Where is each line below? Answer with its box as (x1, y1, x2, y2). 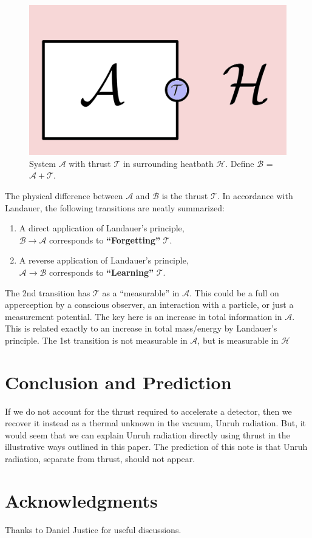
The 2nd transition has (5, 286, 90, 299)
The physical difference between (5, 189, 123, 202)
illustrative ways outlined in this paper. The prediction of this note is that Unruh (5, 440, 308, 453)
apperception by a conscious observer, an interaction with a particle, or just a (5, 298, 294, 311)
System (29, 157, 56, 169)
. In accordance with (217, 189, 293, 202)
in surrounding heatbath (123, 157, 214, 169)
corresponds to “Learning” (49, 265, 154, 278)
